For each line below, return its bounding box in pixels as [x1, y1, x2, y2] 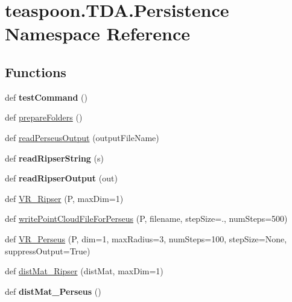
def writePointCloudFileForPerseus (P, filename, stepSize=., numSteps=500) [5, 212, 288, 225]
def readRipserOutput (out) [5, 172, 118, 184]
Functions [5, 62, 66, 81]
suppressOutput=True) [5, 244, 90, 257]
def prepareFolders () [5, 111, 83, 124]
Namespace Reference [5, 21, 190, 46]
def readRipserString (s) [5, 151, 104, 164]
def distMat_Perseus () [5, 285, 101, 297]
